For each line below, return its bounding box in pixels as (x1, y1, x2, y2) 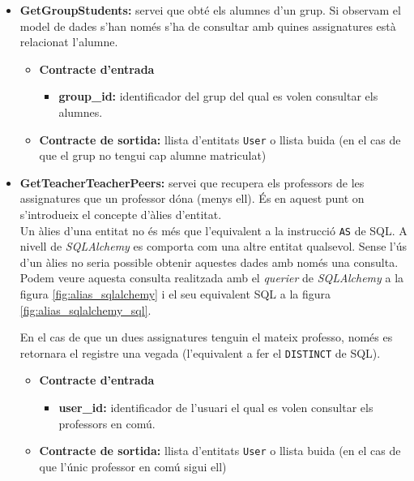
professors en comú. (58, 414, 156, 432)
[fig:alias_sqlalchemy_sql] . (19, 301, 152, 318)
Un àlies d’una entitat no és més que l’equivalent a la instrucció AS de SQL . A (19, 221, 408, 238)
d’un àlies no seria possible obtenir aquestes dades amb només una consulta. (19, 253, 399, 270)
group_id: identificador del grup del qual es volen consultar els (58, 88, 378, 105)
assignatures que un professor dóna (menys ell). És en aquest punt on (19, 190, 365, 207)
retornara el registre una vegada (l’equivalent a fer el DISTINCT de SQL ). (19, 344, 381, 361)
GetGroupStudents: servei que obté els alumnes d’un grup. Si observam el (19, 2, 401, 18)
